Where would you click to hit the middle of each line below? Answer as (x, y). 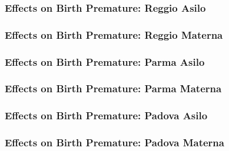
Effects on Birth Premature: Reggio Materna (114, 34)
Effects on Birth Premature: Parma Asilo (105, 61)
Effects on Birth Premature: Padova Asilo (106, 115)
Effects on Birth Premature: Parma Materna (113, 88)
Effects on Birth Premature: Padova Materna (115, 142)
